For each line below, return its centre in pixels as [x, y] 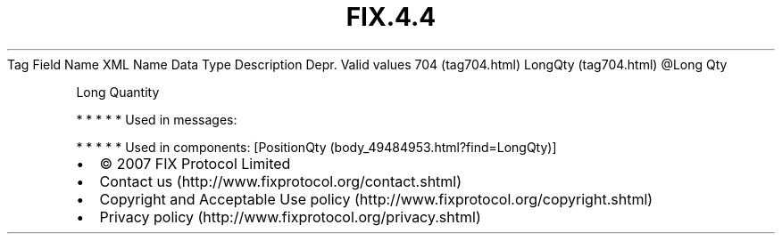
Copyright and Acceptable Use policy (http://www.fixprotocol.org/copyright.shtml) [376, 199]
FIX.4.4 [391, 17]
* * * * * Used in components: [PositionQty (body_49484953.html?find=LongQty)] [316, 147]
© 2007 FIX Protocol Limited [195, 163]
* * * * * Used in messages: [157, 119]
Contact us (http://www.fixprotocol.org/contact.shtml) [281, 181]
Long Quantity [118, 92]
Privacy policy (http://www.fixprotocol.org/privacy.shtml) [290, 217]
